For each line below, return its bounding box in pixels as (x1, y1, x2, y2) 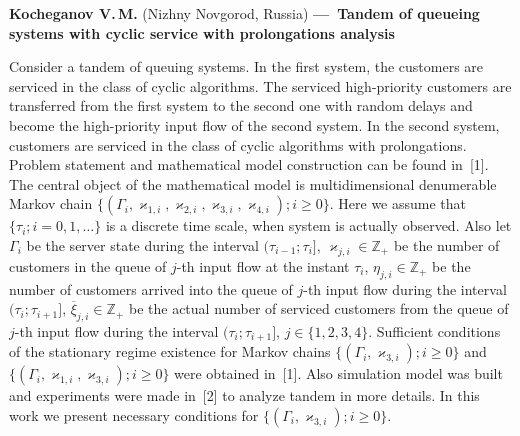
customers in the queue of (9, 255, 167, 276)
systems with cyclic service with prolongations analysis (9, 22, 395, 43)
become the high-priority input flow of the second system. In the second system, (9, 114, 500, 135)
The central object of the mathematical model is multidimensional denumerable (9, 173, 497, 194)
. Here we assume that (329, 193, 467, 214)
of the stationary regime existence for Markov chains (9, 341, 331, 362)
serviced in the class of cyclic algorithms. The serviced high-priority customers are (9, 75, 512, 96)
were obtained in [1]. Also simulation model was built (174, 363, 503, 384)
